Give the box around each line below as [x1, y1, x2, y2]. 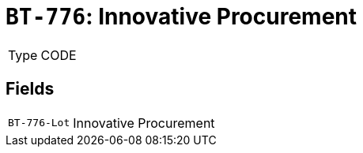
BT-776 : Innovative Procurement [6, 3, 357, 30]
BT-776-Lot [8, 117, 70, 129]
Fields [6, 79, 55, 99]
